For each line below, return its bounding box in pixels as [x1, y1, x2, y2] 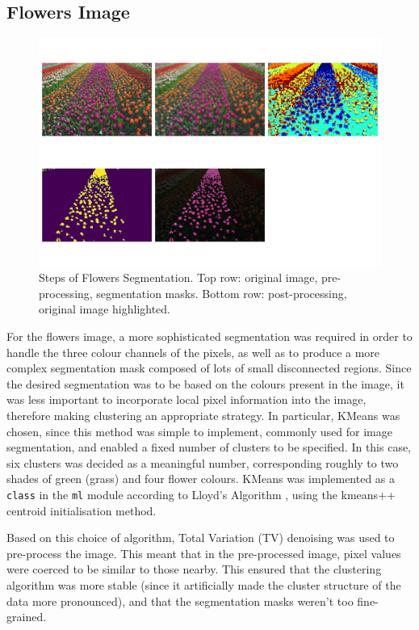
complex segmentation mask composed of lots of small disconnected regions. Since [6, 359, 412, 376]
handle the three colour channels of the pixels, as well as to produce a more [6, 343, 380, 360]
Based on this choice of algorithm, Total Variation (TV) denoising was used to [6, 529, 395, 546]
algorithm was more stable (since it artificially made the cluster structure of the [6, 576, 401, 593]
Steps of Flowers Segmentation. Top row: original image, [39, 269, 318, 286]
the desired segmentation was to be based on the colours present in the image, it [6, 375, 404, 392]
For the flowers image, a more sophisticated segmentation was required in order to [6, 327, 413, 344]
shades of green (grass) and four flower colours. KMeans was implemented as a [6, 470, 396, 487]
